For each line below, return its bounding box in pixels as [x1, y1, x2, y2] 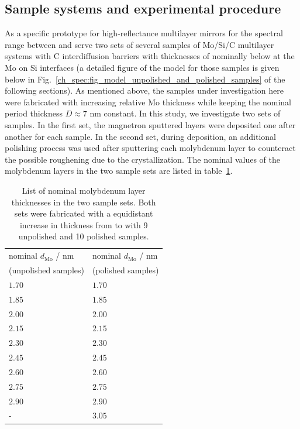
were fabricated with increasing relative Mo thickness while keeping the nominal [5, 95, 291, 108]
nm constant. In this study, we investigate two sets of [89, 107, 281, 119]
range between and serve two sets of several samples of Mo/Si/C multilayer [5, 38, 274, 50]
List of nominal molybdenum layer [22, 184, 146, 196]
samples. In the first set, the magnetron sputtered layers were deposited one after [5, 118, 296, 131]
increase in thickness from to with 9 [19, 218, 148, 231]
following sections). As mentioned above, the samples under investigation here [5, 84, 284, 97]
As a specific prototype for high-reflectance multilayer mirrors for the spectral [5, 27, 283, 39]
